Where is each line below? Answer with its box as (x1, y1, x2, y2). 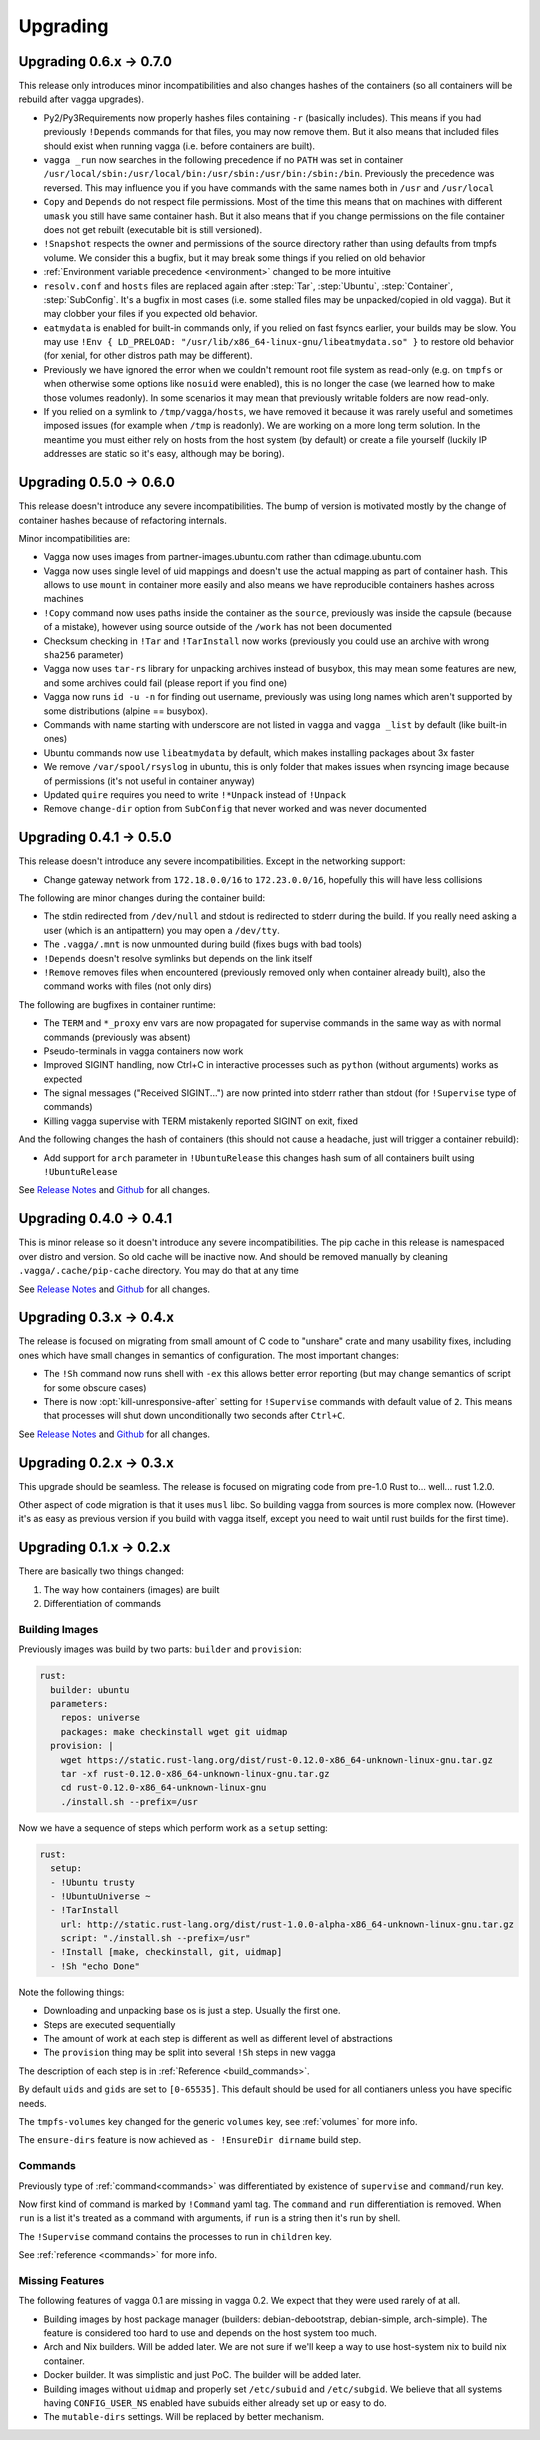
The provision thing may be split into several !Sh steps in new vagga (43, 2046, 336, 2059)
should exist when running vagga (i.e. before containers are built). (43, 140, 315, 152)
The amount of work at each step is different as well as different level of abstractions (43, 2033, 394, 2045)
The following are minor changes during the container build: (18, 892, 266, 904)
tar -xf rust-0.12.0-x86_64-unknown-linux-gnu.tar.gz (60, 1768, 330, 1779)
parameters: (50, 1698, 109, 1710)
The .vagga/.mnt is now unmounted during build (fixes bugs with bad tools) (43, 938, 363, 950)
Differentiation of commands (43, 1598, 162, 1610)
